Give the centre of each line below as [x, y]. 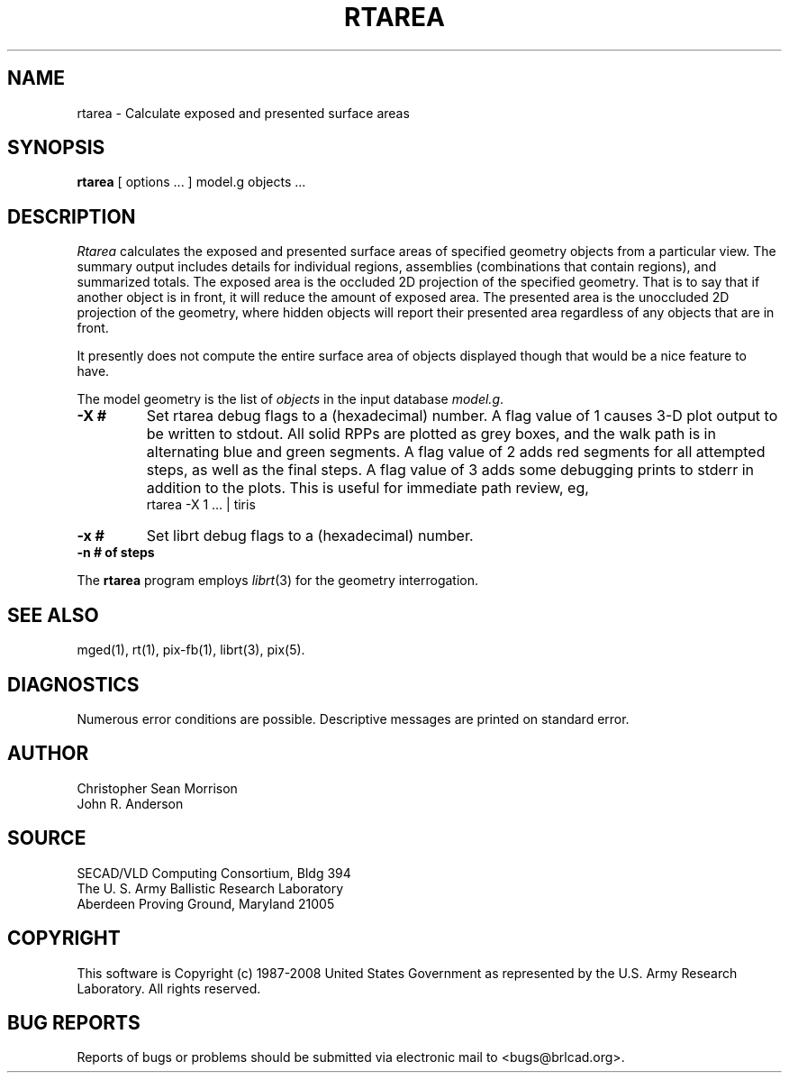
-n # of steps [116, 553]
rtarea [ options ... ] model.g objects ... [191, 182]
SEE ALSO [53, 615]
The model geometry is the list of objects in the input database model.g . [290, 399]
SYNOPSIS [56, 148]
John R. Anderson [130, 803]
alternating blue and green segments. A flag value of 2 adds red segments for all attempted [456, 452]
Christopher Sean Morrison [157, 788]
